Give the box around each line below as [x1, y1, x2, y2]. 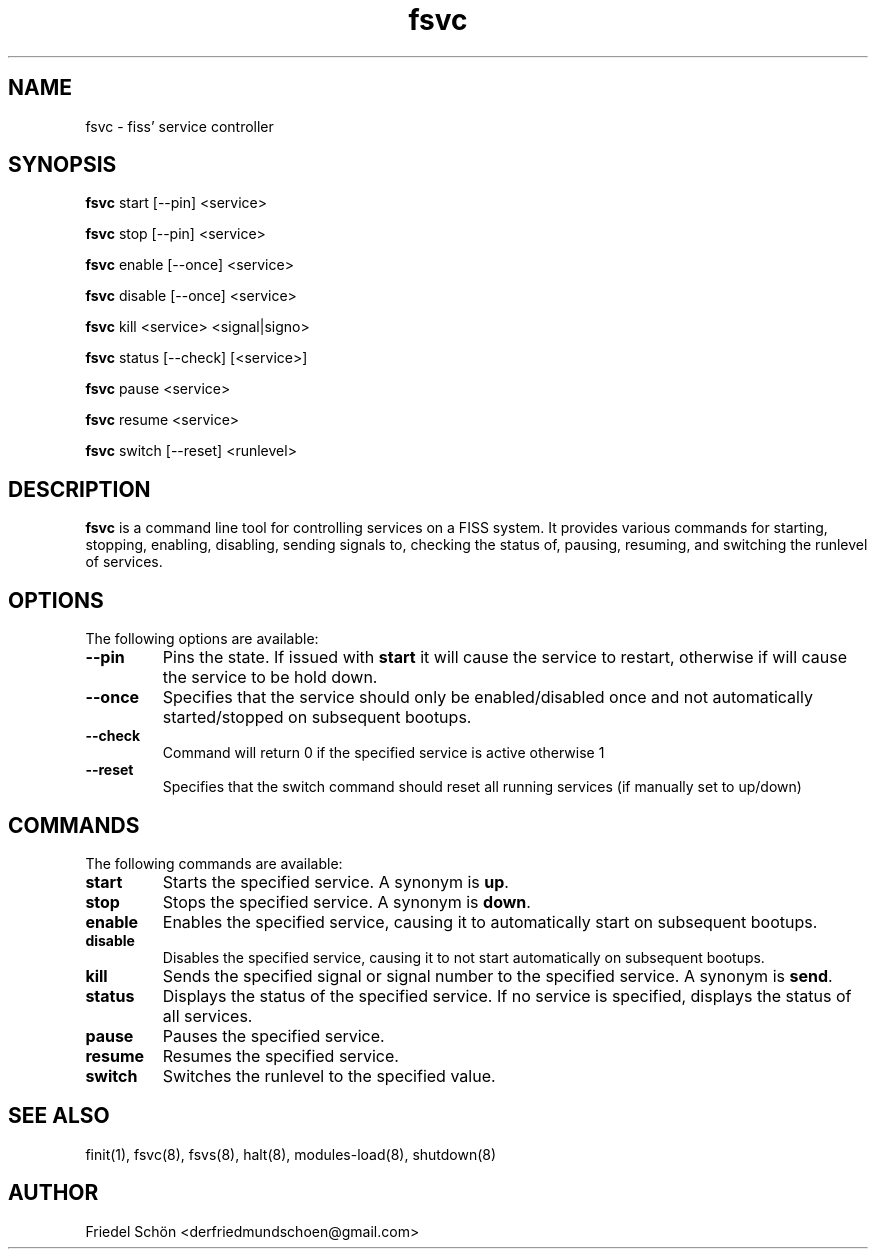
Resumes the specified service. [162, 1045, 399, 1066]
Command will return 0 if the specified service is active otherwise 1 [162, 744, 605, 762]
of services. [85, 553, 163, 571]
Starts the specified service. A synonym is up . [162, 871, 509, 892]
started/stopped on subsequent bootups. [162, 707, 472, 728]
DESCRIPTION [8, 476, 151, 502]
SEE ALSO [8, 1103, 110, 1129]
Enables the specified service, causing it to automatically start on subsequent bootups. [162, 911, 818, 932]
